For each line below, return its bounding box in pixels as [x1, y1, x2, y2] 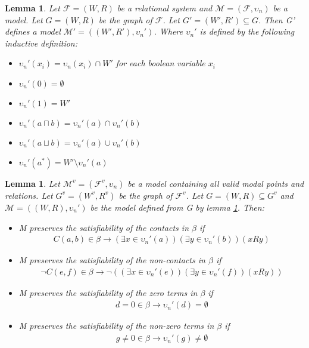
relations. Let [5, 189, 53, 201]
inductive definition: [5, 36, 78, 49]
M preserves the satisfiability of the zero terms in [18, 286, 198, 298]
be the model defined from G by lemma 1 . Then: [90, 201, 264, 213]
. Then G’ [258, 13, 295, 26]
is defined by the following [199, 25, 295, 38]
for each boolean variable [116, 57, 205, 69]
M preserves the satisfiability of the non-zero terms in [18, 319, 214, 332]
